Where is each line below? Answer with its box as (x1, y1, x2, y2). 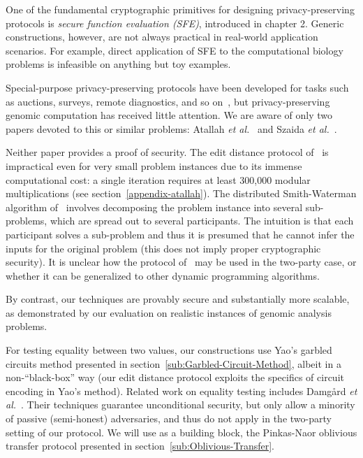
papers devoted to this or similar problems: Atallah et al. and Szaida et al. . (6, 121, 337, 136)
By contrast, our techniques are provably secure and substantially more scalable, (6, 292, 350, 306)
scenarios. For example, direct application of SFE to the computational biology (6, 43, 343, 57)
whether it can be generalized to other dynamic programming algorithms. (6, 268, 320, 282)
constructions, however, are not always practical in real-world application (6, 29, 318, 44)
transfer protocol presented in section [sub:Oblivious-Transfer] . (6, 438, 274, 453)
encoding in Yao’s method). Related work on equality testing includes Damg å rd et (6, 383, 357, 398)
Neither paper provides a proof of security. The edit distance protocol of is (6, 145, 329, 159)
